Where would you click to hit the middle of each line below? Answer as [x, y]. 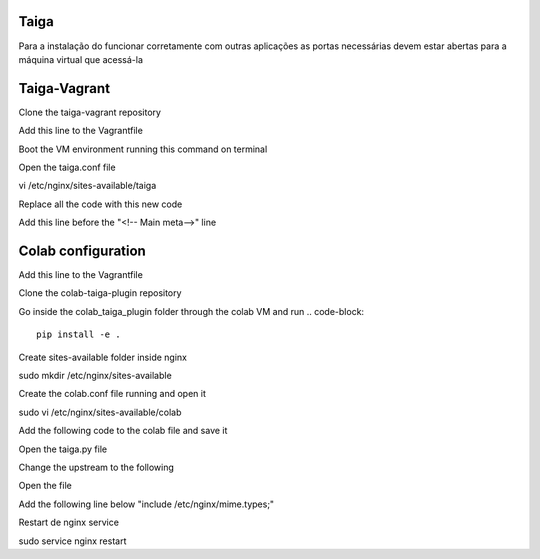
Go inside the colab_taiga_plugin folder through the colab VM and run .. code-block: [191, 311]
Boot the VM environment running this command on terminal [143, 149]
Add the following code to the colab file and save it [123, 431]
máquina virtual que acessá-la [81, 59]
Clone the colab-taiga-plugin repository [100, 293]
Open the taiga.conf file [67, 167]
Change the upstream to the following [96, 467]
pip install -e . [78, 334]
